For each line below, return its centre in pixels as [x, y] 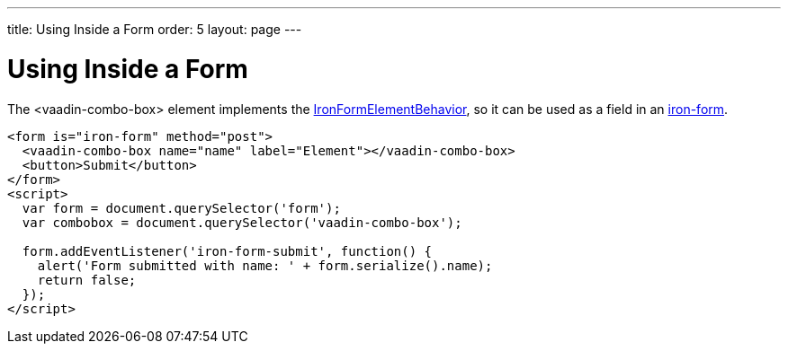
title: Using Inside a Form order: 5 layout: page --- [155, 29]
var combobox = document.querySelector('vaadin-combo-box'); [242, 222]
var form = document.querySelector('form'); [181, 208]
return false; [87, 280]
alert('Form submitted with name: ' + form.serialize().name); [265, 265]
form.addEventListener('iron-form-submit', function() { [227, 251]
